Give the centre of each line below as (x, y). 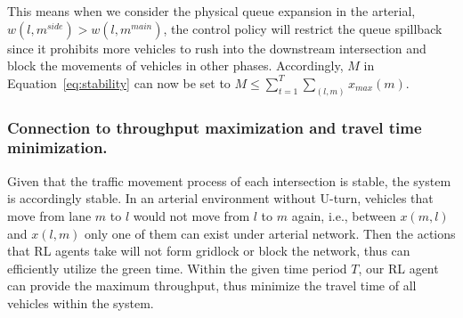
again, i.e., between (344, 215)
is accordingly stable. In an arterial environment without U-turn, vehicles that (220, 198)
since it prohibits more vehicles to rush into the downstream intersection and (217, 48)
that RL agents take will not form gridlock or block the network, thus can (209, 251)
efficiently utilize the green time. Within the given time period (177, 268)
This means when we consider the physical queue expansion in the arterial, (211, 11)
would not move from (191, 215)
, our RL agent (398, 268)
